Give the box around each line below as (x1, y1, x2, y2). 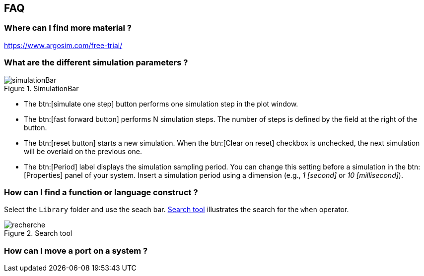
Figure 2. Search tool (4, 229, 72, 238)
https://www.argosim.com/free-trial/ (4, 41, 123, 50)
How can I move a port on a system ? (4, 245, 148, 256)
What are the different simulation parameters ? (4, 57, 188, 68)
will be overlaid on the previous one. (24, 147, 142, 156)
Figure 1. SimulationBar (4, 84, 79, 93)
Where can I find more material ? (4, 23, 132, 33)
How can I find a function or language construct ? (4, 187, 198, 197)
